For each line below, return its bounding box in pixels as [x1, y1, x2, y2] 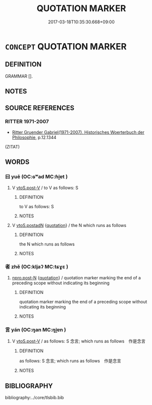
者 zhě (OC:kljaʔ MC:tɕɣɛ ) [5, 263, 69, 270]
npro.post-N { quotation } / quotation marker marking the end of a [12, 275, 141, 280]
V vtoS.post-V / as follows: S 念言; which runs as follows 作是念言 [12, 338, 146, 344]
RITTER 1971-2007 [5, 118, 49, 125]
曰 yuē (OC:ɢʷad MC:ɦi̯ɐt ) [5, 173, 68, 180]
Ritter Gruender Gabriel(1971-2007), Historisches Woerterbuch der [12, 129, 145, 135]
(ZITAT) [5, 144, 20, 149]
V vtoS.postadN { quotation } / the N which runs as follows [12, 222, 127, 228]
